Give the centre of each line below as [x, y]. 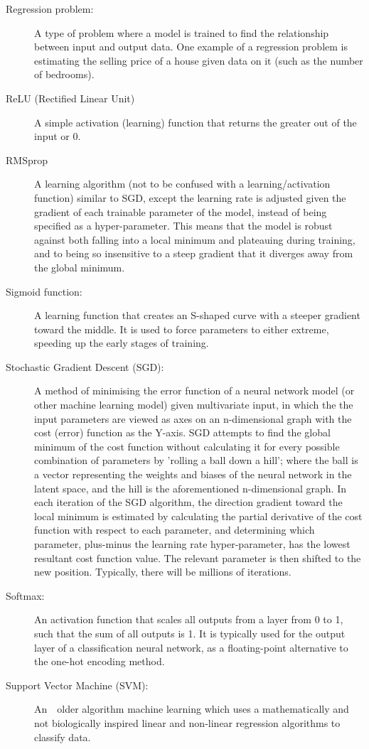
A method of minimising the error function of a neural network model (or [194, 390]
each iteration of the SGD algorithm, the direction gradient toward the [188, 502]
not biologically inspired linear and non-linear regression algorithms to [187, 722]
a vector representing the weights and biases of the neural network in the [193, 474]
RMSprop [27, 160]
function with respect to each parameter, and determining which [175, 530]
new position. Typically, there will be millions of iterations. [163, 572]
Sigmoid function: [44, 291]
